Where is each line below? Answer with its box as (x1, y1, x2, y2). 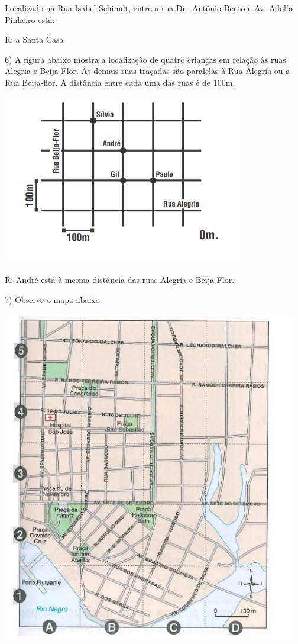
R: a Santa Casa (5, 33, 64, 46)
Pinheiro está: (5, 13, 55, 25)
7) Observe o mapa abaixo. (5, 294, 102, 306)
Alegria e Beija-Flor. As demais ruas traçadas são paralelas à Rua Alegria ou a (5, 65, 290, 77)
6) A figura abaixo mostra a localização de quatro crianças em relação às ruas (5, 53, 286, 65)
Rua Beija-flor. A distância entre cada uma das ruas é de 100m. (5, 76, 235, 88)
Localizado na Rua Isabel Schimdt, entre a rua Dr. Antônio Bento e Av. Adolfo (5, 2, 293, 14)
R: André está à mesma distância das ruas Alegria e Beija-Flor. (5, 273, 235, 286)
